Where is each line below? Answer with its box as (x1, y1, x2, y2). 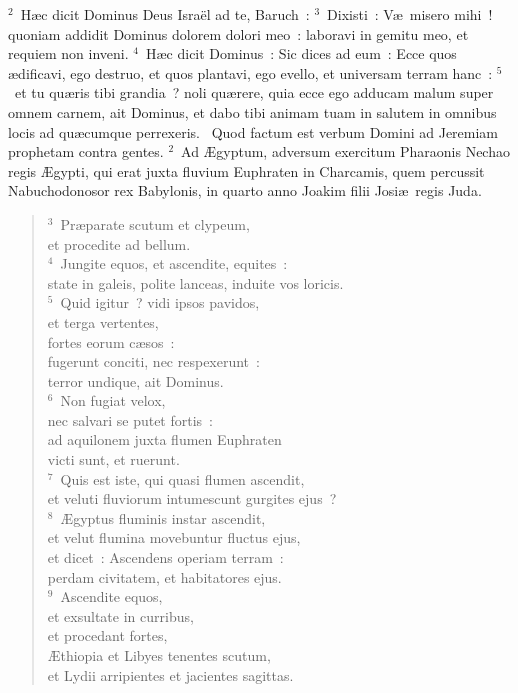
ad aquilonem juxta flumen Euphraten (47, 429, 282, 450)
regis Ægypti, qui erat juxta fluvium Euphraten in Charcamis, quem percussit (8, 160, 485, 181)
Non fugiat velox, (60, 390, 166, 411)
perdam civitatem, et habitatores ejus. (47, 566, 282, 587)
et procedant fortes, (47, 625, 168, 646)
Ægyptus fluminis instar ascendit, (60, 507, 266, 528)
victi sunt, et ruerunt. (47, 449, 180, 470)
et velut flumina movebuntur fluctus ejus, (47, 527, 301, 548)
